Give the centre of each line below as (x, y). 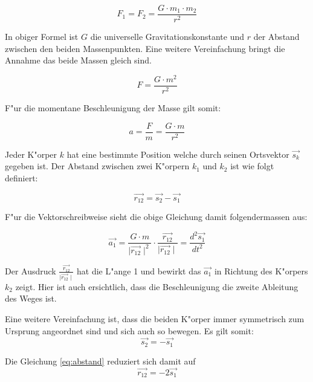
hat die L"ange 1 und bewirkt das (139, 270)
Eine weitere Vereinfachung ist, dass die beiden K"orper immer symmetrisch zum (155, 318)
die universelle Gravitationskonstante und (167, 37)
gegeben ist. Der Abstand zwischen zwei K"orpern (97, 166)
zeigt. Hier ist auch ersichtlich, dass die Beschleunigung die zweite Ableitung (157, 286)
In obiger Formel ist (42, 37)
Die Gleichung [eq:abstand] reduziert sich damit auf (100, 361)
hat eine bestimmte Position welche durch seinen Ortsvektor (178, 154)
